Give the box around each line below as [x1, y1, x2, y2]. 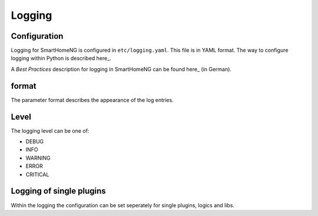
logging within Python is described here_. [11, 55, 111, 62]
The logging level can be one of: [11, 127, 90, 134]
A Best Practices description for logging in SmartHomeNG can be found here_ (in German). [11, 65, 232, 73]
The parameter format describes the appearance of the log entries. [11, 96, 174, 103]
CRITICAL [25, 171, 49, 178]
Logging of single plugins [11, 186, 106, 196]
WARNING [25, 154, 51, 161]
